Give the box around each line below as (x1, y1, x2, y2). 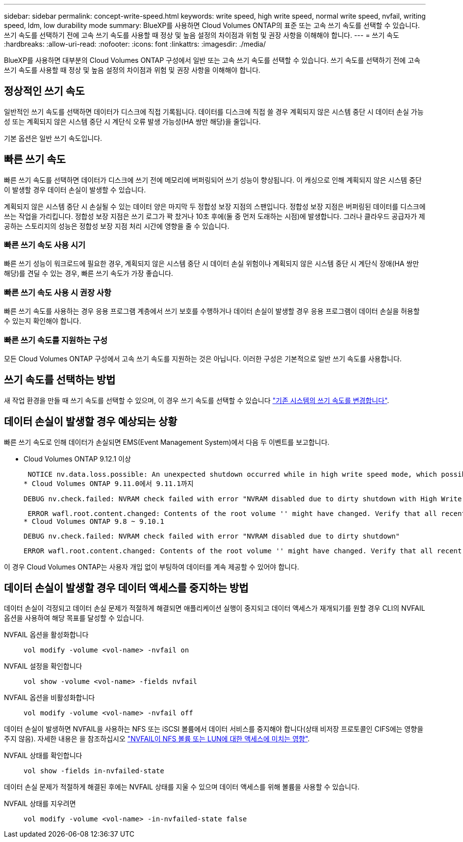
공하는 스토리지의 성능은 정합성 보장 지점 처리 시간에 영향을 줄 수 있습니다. (4, 221, 230, 230)
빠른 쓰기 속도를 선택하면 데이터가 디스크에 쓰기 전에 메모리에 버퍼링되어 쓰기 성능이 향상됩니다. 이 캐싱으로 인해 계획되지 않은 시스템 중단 (4, 175, 422, 184)
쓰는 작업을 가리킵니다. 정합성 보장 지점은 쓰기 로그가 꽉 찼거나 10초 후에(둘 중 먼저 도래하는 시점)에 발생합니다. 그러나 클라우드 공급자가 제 (4, 212, 425, 220)
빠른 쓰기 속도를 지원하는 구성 (4, 335, 108, 345)
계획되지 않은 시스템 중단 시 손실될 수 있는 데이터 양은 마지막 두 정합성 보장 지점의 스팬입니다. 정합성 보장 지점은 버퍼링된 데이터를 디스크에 (4, 202, 426, 211)
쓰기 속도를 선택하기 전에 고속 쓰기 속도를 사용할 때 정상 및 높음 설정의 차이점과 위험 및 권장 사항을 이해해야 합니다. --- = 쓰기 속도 (4, 31, 399, 39)
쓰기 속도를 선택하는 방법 (4, 374, 116, 386)
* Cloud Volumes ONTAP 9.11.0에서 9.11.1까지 (24, 479, 194, 488)
